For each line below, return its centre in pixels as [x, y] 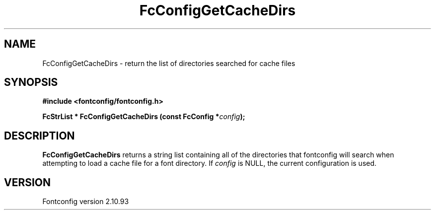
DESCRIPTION [39, 136]
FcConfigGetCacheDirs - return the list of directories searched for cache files [169, 63]
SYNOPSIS [31, 82]
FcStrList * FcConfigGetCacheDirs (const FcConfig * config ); [144, 117]
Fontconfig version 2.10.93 [86, 202]
